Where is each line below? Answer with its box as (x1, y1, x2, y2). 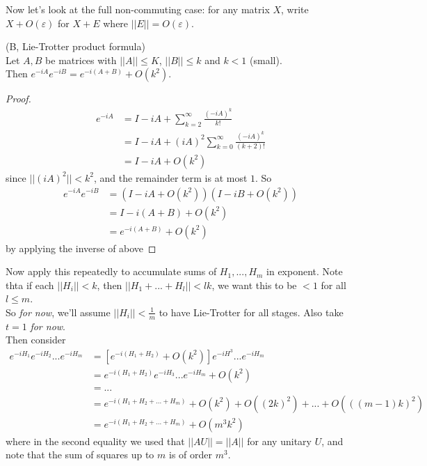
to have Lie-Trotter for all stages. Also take (159, 304, 344, 319)
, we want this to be (211, 277, 297, 292)
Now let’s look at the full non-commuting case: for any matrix (6, 2, 270, 16)
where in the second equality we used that (6, 433, 185, 448)
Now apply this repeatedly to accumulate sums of (6, 264, 217, 279)
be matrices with (45, 52, 117, 67)
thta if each (6, 277, 54, 292)
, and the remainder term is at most (94, 170, 248, 185)
